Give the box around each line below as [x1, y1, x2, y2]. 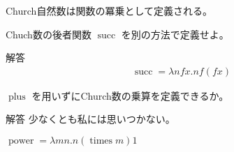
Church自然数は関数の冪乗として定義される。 [6, 3, 212, 17]
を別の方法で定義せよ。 [121, 26, 229, 41]
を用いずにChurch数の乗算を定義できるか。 [31, 88, 229, 102]
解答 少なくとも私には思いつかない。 [6, 112, 175, 126]
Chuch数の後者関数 [6, 26, 92, 41]
